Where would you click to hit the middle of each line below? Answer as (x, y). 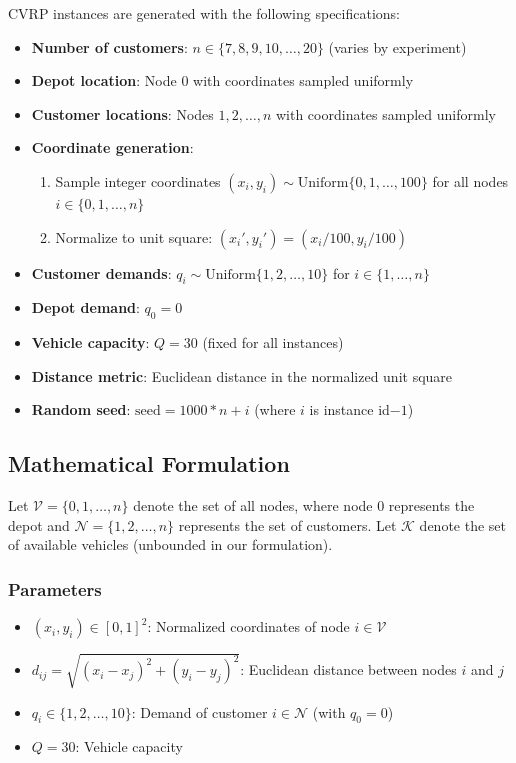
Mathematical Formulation (149, 463)
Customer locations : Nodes (122, 113)
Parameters (55, 588)
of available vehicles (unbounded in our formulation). (170, 544)
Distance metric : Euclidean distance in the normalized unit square (242, 375)
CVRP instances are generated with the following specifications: (204, 13)
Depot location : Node (104, 80)
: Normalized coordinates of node (248, 626)
